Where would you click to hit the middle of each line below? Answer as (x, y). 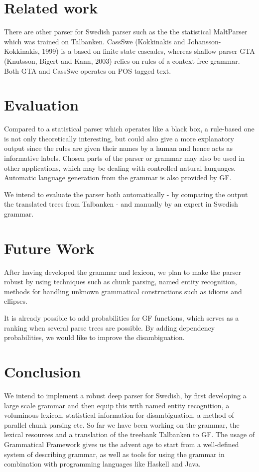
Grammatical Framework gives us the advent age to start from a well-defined (122, 444)
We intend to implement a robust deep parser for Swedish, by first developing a (125, 395)
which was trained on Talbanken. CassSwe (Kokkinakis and (95, 41)
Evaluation (41, 105)
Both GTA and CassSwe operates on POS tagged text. (88, 70)
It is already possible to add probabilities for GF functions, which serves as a (122, 318)
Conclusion (43, 372)
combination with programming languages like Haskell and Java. (102, 464)
